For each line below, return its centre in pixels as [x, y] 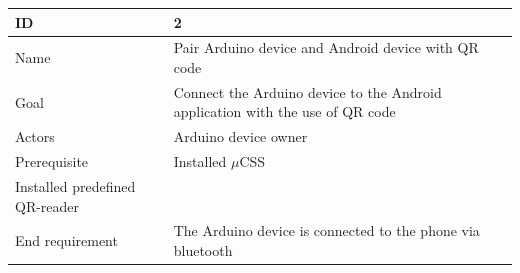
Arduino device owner [240, 136]
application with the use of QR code [284, 111]
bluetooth [203, 249]
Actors [35, 136]
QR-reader [47, 205]
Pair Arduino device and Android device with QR [326, 47]
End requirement [66, 240]
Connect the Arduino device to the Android [307, 91]
